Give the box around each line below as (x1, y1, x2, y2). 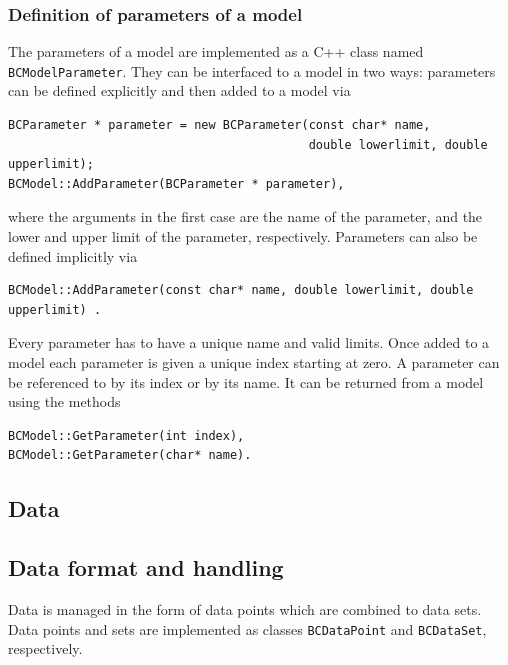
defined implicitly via (8, 245, 138, 266)
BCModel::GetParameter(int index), (8, 428, 245, 443)
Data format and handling (8, 552, 284, 583)
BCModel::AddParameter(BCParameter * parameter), (8, 176, 345, 191)
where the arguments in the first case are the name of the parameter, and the (8, 206, 483, 227)
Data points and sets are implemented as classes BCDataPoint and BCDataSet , (8, 618, 487, 639)
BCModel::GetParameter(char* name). (8, 448, 252, 463)
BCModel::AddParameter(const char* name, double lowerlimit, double (8, 283, 474, 298)
